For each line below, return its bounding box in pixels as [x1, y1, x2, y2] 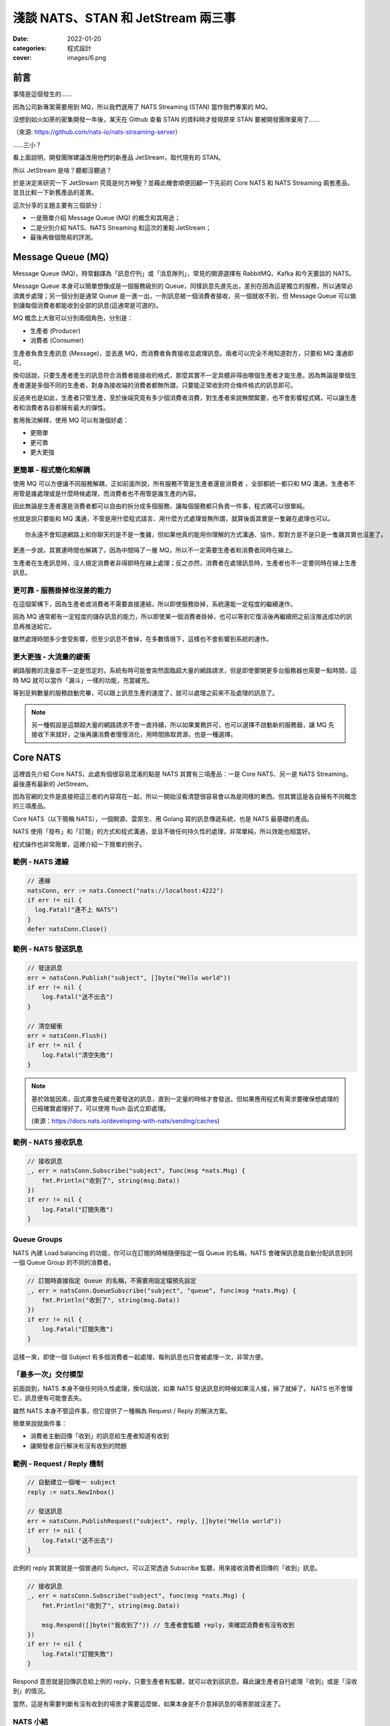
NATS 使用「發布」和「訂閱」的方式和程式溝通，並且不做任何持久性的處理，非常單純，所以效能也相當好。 [12, 827, 314, 835]
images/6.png [67, 54, 107, 62]
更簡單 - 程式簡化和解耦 [12, 465, 90, 474]
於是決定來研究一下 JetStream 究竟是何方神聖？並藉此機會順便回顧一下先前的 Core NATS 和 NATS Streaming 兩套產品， [12, 178, 354, 186]
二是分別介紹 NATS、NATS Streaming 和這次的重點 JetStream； [30, 223, 212, 231]
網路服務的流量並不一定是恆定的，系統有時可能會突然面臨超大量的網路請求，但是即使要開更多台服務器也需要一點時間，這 [12, 666, 357, 675]
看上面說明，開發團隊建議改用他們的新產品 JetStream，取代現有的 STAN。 [12, 153, 225, 162]
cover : [12, 54, 32, 62]
